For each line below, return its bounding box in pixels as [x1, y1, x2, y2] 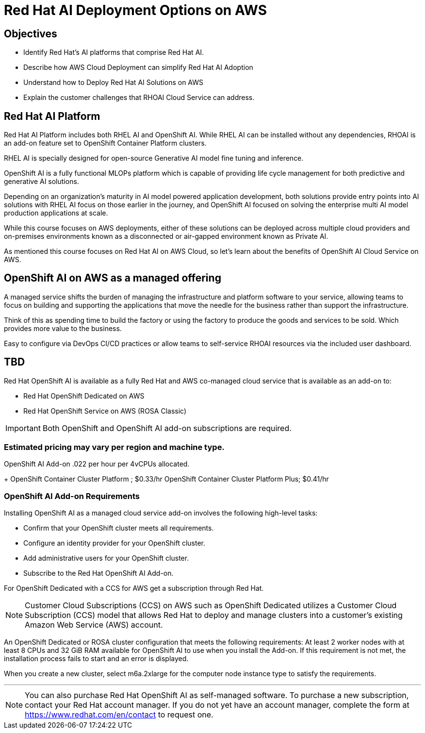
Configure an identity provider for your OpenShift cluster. [23, 539, 206, 548]
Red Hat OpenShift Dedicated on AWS [23, 391, 145, 400]
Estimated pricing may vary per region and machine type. [4, 442, 225, 452]
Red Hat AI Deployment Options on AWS [4, 2, 267, 18]
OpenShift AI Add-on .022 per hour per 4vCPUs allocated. [4, 460, 190, 468]
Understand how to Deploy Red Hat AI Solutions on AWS [23, 78, 203, 87]
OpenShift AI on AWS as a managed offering [4, 272, 221, 284]
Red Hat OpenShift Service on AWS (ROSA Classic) [23, 406, 187, 415]
